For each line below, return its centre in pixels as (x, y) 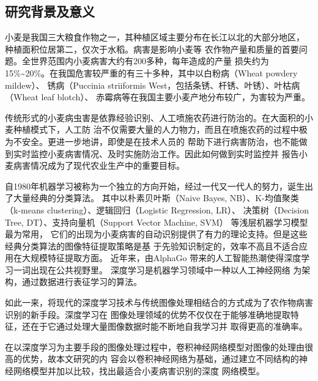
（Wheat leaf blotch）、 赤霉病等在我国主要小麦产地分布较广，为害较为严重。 (157, 97)
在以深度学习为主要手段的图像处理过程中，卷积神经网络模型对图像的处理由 (155, 346)
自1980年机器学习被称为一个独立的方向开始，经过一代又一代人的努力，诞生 (155, 186)
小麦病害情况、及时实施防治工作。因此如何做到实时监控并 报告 (173, 153)
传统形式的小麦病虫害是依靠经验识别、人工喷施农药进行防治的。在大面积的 (155, 117)
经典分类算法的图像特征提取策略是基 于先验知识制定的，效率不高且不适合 (152, 246)
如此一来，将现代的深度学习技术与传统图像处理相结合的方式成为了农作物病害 (159, 302)
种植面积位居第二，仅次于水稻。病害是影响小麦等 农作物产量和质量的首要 (152, 49)
